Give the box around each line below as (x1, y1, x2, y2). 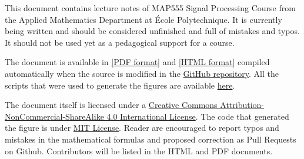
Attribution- (220, 99, 265, 111)
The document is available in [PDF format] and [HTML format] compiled (5, 56, 270, 68)
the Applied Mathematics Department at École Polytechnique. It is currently (5, 13, 282, 25)
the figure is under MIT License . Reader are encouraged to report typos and (5, 121, 279, 134)
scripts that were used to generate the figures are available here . (5, 79, 235, 91)
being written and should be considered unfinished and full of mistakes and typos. (5, 25, 300, 37)
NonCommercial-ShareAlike (5, 110, 104, 122)
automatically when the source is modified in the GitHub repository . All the (5, 67, 279, 79)
